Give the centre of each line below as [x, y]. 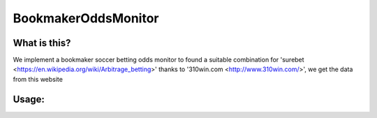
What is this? [42, 43]
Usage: [29, 99]
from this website [38, 79]
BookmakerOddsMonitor [86, 18]
